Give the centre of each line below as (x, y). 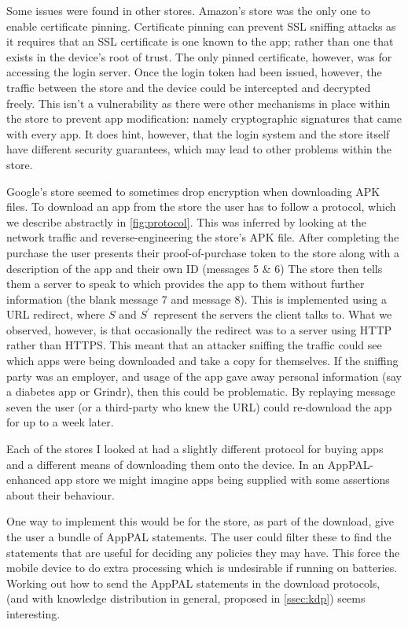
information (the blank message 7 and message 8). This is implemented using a (197, 299)
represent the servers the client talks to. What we (273, 314)
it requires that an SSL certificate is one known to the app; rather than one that (200, 41)
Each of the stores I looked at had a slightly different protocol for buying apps (195, 449)
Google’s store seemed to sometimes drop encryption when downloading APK (193, 191)
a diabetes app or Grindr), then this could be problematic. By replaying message (201, 391)
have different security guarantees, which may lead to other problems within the (199, 149)
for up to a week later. (60, 422)
